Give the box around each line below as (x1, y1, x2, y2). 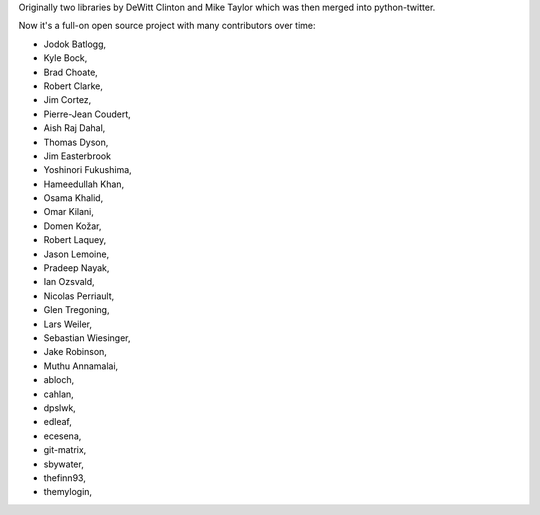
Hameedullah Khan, (43, 178, 125, 190)
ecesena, (43, 430, 82, 442)
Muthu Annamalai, (43, 360, 119, 372)
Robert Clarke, (43, 80, 104, 92)
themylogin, (43, 486, 93, 498)
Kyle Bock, (43, 52, 88, 64)
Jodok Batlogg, (43, 38, 107, 50)
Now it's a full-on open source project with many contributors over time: (18, 20, 316, 32)
